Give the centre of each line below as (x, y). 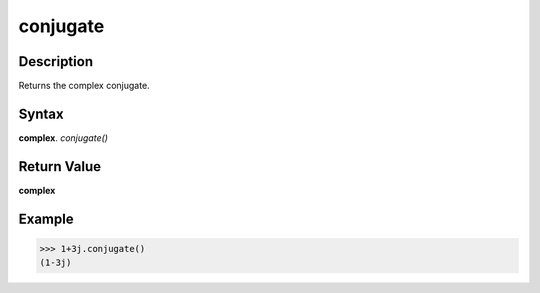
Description (56, 61)
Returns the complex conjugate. (84, 86)
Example (46, 218)
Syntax (41, 113)
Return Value (60, 166)
